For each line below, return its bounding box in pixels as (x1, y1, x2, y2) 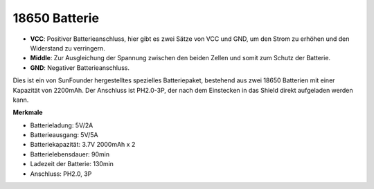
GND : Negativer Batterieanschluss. (30, 63, 130, 72)
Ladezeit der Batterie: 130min (30, 160, 114, 168)
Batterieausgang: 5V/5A (30, 131, 98, 139)
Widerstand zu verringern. (30, 44, 105, 52)
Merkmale (12, 108, 43, 117)
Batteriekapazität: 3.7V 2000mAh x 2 (30, 141, 136, 149)
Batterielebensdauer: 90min (30, 150, 110, 159)
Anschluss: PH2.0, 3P (30, 170, 92, 178)
